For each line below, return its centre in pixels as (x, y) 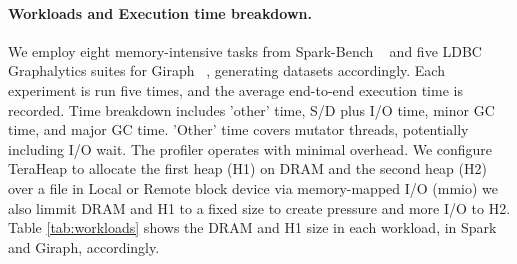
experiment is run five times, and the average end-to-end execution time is (235, 89)
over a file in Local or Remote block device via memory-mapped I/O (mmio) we (253, 187)
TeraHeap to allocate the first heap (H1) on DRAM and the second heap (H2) (247, 168)
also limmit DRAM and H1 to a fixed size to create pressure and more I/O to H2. (259, 207)
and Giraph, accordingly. (84, 246)
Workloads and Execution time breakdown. (160, 12)
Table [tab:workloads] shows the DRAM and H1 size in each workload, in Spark (252, 227)
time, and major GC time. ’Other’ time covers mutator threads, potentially (238, 129)
